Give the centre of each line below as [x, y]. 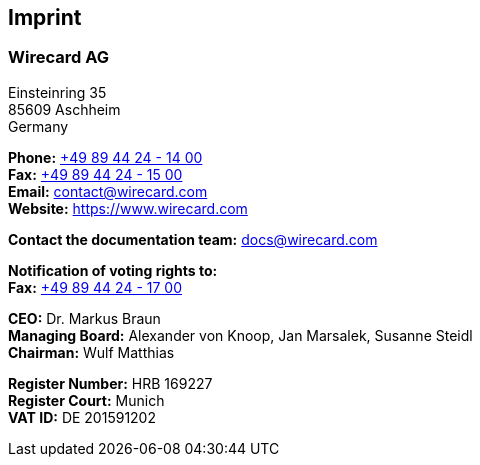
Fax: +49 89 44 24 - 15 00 [95, 174]
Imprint [45, 17]
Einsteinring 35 [57, 92]
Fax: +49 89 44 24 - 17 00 [95, 287]
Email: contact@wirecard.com [108, 191]
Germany [38, 126]
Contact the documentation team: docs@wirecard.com [193, 239]
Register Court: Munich [86, 400]
